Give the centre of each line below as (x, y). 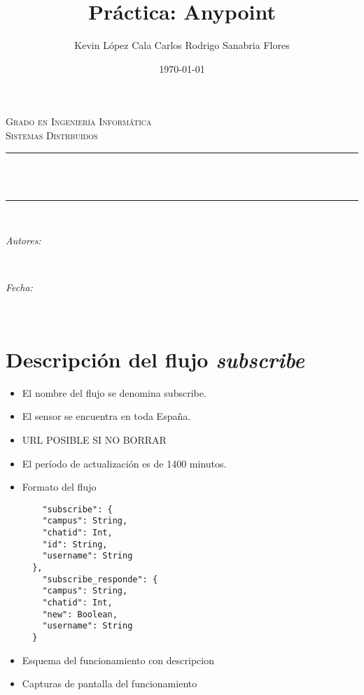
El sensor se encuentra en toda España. (106, 416)
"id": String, (75, 544)
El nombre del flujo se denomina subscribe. (114, 392)
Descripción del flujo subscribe (155, 359)
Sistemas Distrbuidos (52, 135)
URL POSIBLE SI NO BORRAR (94, 439)
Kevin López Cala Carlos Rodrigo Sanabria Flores (182, 45)
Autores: (23, 240)
